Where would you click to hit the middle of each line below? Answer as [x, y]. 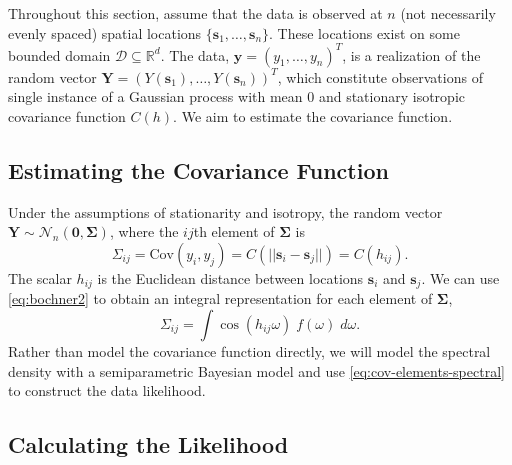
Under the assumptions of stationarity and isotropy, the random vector [225, 211]
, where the [144, 231]
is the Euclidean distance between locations [230, 277]
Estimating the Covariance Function [198, 169]
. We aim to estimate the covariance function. [313, 115]
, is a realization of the [411, 54]
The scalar [40, 277]
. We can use [460, 277]
